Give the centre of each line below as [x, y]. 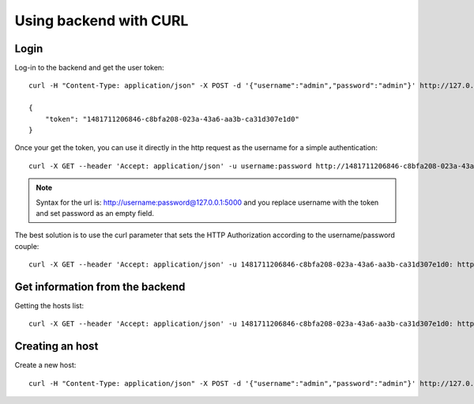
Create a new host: [45, 365]
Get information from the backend [100, 287]
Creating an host [56, 347]
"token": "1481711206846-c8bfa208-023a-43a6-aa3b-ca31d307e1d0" [172, 119]
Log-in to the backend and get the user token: [90, 68]
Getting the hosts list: [49, 306]
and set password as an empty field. [95, 213]
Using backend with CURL [102, 21]
